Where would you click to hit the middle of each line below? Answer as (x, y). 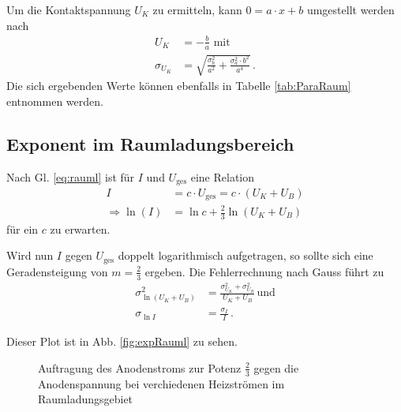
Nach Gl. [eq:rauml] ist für (71, 176)
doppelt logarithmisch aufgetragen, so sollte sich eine (245, 255)
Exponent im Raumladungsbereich (150, 143)
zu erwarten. (80, 228)
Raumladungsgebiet (86, 399)
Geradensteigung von (57, 271)
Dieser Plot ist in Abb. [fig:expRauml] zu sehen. (122, 341)
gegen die (276, 367)
